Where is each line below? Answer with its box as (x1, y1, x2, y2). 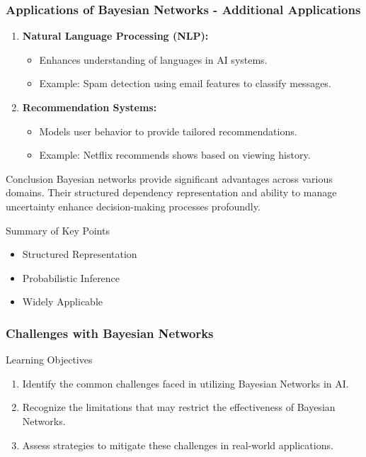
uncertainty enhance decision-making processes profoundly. (6, 198, 261, 213)
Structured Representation (22, 247, 137, 261)
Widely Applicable (22, 294, 103, 309)
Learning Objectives (6, 352, 93, 367)
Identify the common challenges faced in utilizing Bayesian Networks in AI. (22, 376, 349, 390)
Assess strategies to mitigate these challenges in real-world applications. (22, 437, 333, 452)
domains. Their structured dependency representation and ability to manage (6, 185, 337, 200)
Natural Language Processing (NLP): (22, 28, 209, 43)
